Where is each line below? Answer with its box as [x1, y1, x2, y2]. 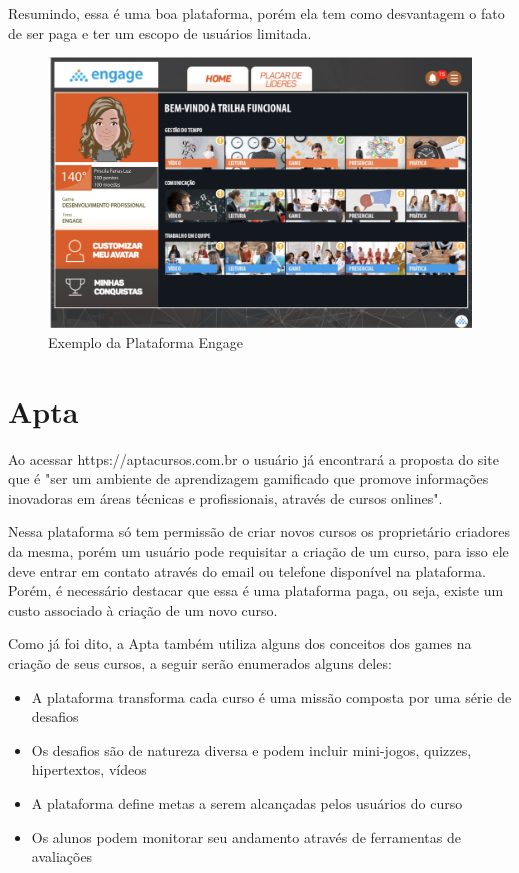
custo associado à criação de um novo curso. [8, 599, 278, 620]
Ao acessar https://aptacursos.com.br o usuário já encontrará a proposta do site [8, 448, 499, 469]
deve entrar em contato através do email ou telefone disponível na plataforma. [8, 560, 486, 581]
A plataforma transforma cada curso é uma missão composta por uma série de [31, 686, 512, 707]
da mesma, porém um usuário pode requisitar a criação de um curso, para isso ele [8, 541, 509, 562]
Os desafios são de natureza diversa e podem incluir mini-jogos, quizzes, [31, 739, 472, 760]
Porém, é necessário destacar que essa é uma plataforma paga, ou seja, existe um [8, 580, 504, 601]
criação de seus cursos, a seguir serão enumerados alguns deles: [8, 653, 392, 674]
